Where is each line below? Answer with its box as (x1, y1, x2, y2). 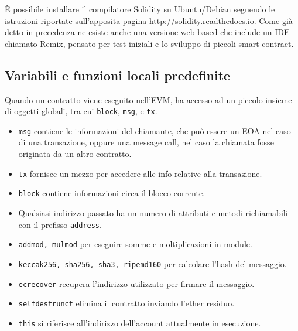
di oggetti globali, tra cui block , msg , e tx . (5, 105, 157, 117)
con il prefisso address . (18, 218, 102, 230)
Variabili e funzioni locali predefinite (5, 66, 231, 84)
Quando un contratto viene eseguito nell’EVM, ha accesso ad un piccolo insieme (5, 93, 292, 105)
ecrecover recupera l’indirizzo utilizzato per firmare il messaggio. (18, 277, 255, 289)
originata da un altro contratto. (18, 148, 132, 160)
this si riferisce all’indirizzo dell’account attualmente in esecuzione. (18, 316, 261, 329)
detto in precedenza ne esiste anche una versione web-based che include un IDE (5, 26, 290, 38)
